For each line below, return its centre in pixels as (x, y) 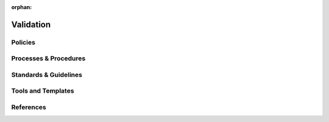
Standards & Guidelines (47, 74)
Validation (31, 24)
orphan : (22, 7)
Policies (23, 42)
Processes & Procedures (48, 59)
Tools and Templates (43, 91)
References (29, 107)
